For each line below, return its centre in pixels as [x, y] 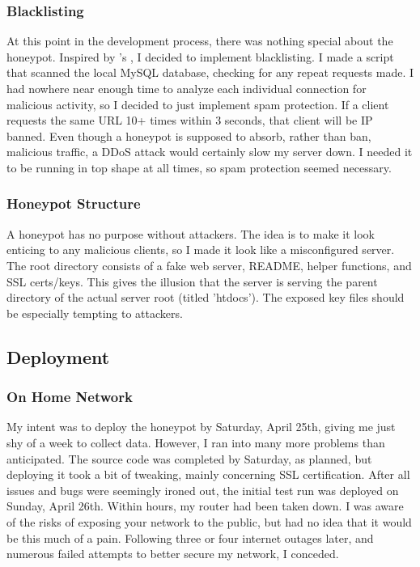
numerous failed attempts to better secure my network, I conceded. [173, 554]
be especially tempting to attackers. [95, 313]
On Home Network [70, 397]
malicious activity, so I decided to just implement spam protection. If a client [198, 104]
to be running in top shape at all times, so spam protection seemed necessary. [199, 167]
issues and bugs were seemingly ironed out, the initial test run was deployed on [203, 490]
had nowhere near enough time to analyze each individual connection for [187, 88]
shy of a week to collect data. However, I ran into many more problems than [196, 442]
